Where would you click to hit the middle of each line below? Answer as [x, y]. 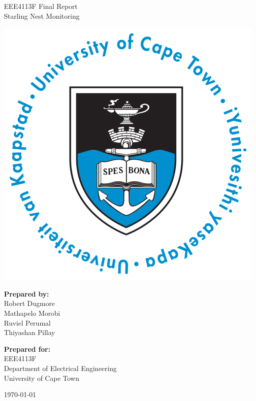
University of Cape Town [42, 378]
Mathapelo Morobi [32, 313]
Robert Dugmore [30, 303]
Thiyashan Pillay [30, 332]
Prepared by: [27, 293]
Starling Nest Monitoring [42, 16]
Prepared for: [27, 349]
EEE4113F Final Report [41, 6]
